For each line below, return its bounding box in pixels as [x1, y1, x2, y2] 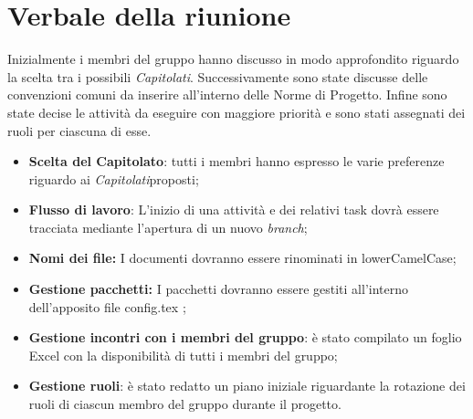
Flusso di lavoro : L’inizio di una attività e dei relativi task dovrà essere [28, 200, 439, 219]
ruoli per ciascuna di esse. [7, 120, 152, 140]
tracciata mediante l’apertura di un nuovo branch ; [28, 217, 308, 236]
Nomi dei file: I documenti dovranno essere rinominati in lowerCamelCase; [28, 248, 457, 267]
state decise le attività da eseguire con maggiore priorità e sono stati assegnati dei [7, 102, 466, 121]
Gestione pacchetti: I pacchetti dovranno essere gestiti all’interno [28, 279, 409, 299]
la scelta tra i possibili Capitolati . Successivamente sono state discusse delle [7, 67, 428, 86]
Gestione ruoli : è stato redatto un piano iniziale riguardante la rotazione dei [28, 376, 466, 395]
